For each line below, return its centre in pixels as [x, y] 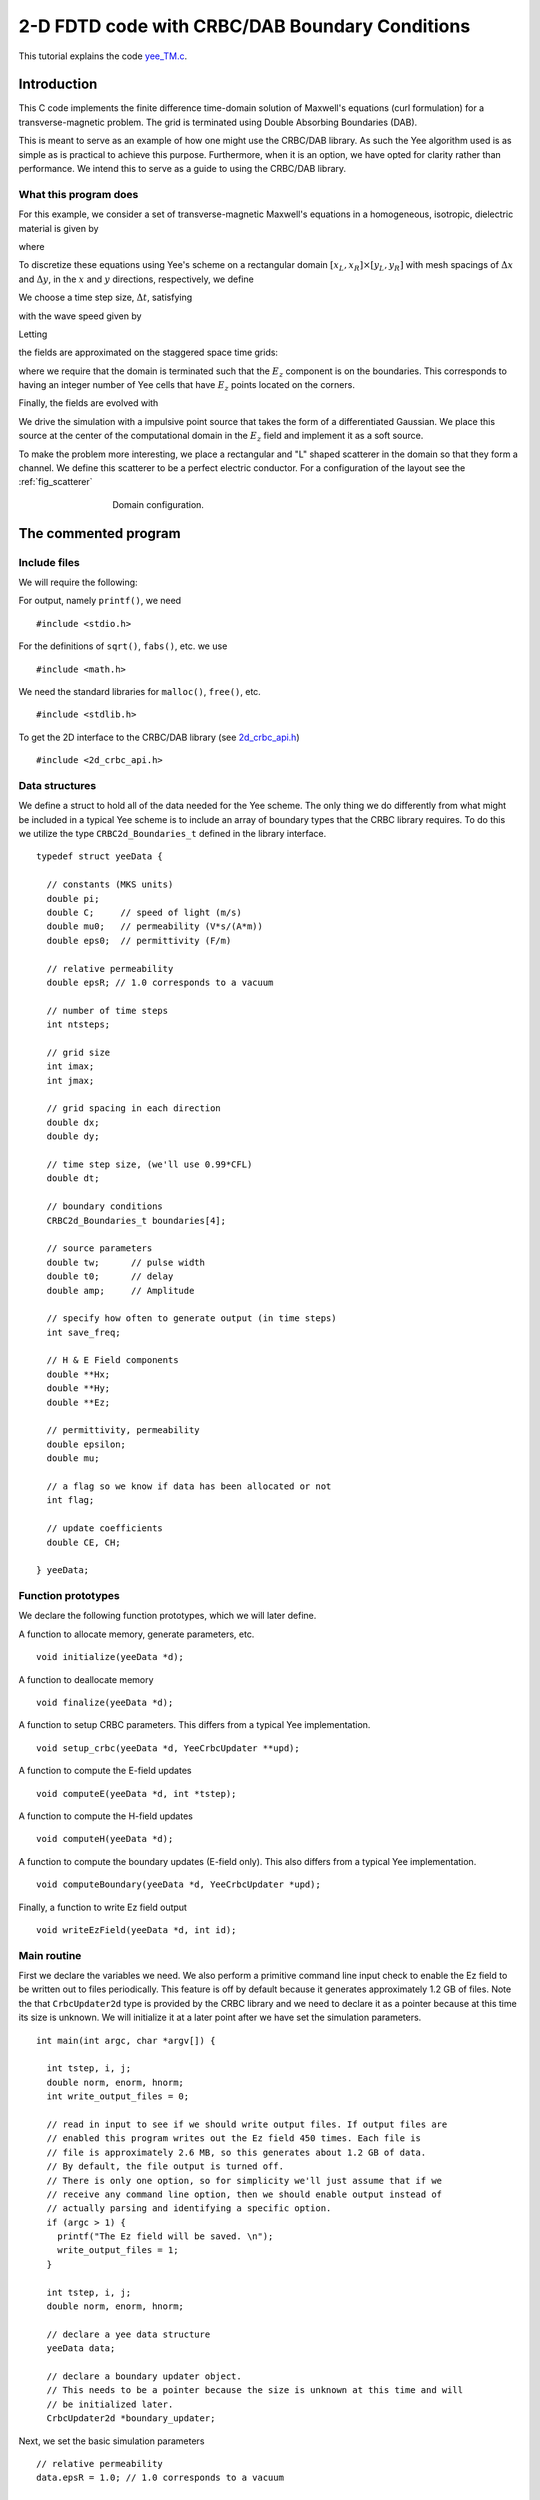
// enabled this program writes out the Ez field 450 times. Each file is [234, 2138]
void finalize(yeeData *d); [105, 1703]
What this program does [78, 194]
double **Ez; [78, 1402]
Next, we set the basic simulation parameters [111, 2441]
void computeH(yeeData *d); [105, 1839]
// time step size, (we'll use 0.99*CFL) [149, 1164]
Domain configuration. [158, 504]
